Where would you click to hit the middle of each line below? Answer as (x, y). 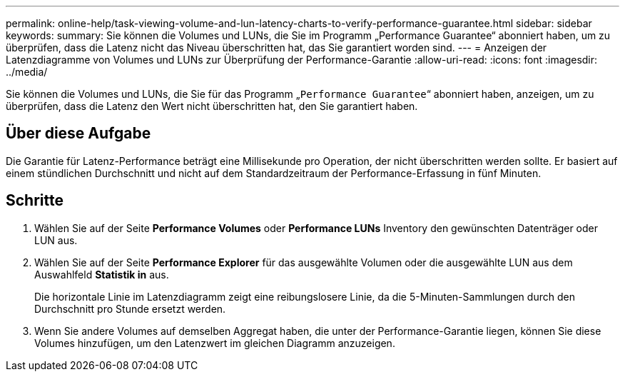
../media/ (27, 72)
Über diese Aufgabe (78, 134)
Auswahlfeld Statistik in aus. (102, 274)
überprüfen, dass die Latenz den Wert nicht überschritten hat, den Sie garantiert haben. (212, 106)
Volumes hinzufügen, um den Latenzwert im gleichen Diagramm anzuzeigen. (215, 343)
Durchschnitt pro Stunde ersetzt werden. (130, 308)
